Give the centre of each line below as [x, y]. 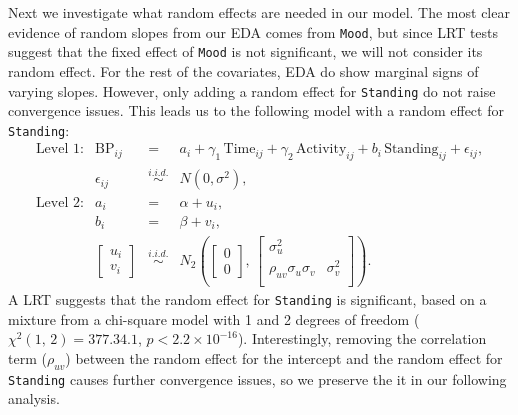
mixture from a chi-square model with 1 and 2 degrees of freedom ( [214, 318]
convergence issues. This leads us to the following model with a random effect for [256, 110]
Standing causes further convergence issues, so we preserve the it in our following [257, 378]
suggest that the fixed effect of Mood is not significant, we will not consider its [245, 51]
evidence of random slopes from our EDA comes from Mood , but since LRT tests [253, 31]
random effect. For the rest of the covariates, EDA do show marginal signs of [243, 70]
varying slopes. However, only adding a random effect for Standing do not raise [252, 90]
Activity [321, 149]
